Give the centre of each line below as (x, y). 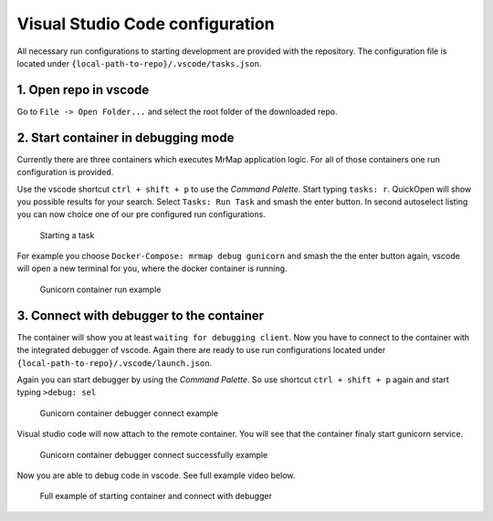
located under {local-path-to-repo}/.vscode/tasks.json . (139, 63)
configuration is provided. (65, 172)
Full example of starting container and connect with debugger (156, 496)
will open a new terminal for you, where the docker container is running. (152, 268)
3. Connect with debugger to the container (141, 315)
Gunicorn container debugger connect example (129, 413)
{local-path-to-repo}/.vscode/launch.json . (115, 363)
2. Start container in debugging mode (126, 137)
